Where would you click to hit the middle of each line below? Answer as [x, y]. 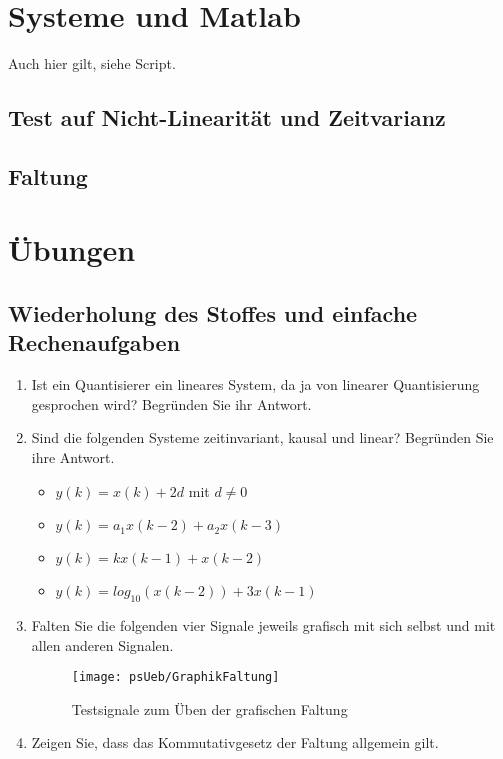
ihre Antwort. [73, 457]
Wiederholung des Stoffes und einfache [213, 313]
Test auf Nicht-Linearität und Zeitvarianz [227, 117]
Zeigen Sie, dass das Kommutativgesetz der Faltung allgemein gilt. [235, 742]
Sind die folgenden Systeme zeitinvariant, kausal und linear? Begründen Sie [262, 437]
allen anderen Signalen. [102, 644]
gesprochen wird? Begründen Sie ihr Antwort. [171, 403]
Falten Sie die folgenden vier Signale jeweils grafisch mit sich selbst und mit [263, 625]
